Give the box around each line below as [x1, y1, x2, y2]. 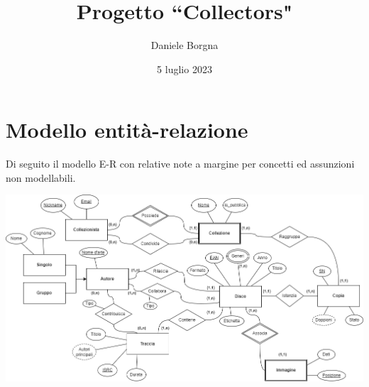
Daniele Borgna [150, 38, 219, 53]
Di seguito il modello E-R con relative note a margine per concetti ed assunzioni [6, 156, 355, 171]
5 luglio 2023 [157, 61, 212, 76]
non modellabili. [6, 170, 76, 185]
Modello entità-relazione [6, 115, 248, 144]
